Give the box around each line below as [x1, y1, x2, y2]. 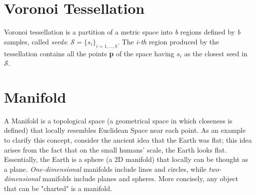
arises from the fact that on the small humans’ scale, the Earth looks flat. [4, 144, 227, 155]
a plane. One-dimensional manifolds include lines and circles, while [4, 163, 207, 174]
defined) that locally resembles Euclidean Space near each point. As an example [4, 125, 246, 135]
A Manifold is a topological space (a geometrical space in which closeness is [4, 115, 233, 125]
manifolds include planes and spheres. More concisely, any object [42, 173, 239, 184]
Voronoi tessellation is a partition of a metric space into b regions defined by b [4, 27, 241, 37]
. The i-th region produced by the [118, 36, 219, 46]
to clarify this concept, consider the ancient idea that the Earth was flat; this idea [4, 135, 252, 145]
